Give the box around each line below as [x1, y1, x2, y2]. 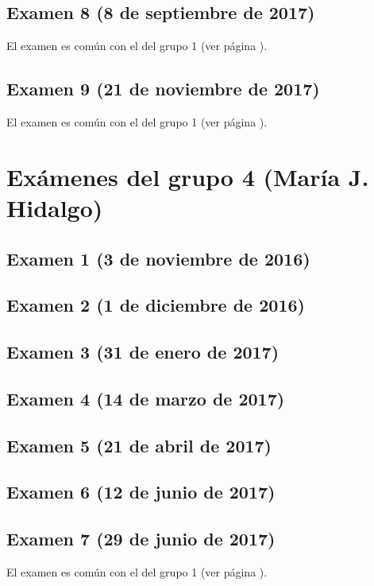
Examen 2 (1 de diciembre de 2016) [6, 293, 305, 317]
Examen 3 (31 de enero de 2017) [6, 340, 280, 364]
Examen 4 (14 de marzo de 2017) [6, 386, 285, 410]
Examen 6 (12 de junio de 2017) [6, 479, 276, 504]
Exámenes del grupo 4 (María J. [6, 160, 369, 192]
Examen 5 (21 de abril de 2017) [6, 433, 272, 457]
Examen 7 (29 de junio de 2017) [6, 526, 276, 551]
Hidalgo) [6, 191, 103, 223]
